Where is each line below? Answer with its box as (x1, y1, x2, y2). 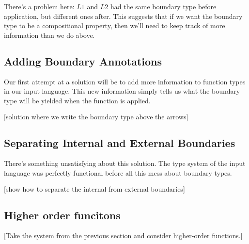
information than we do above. (4, 30, 95, 40)
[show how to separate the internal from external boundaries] (4, 184, 185, 194)
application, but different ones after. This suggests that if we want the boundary (4, 11, 243, 21)
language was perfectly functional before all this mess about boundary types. (4, 167, 232, 178)
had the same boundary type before (110, 1, 217, 11)
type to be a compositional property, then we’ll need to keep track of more (4, 20, 225, 31)
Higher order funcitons (4, 208, 121, 223)
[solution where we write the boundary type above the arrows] (4, 112, 188, 122)
